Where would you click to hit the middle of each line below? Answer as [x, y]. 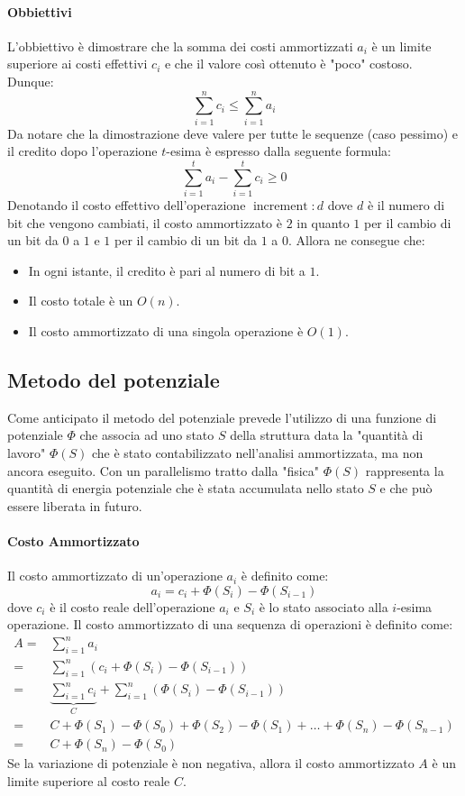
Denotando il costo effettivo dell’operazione [127, 205]
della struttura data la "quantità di [327, 435]
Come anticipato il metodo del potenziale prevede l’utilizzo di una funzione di [222, 417]
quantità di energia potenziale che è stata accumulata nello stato [186, 488]
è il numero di [406, 205]
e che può [406, 488]
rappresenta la [405, 470]
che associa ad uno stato [147, 435]
